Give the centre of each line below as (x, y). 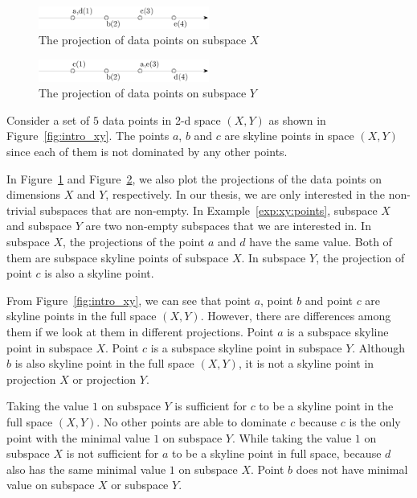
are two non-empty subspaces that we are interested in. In (228, 226)
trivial (22, 210)
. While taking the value (292, 437)
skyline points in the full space (82, 316)
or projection (104, 379)
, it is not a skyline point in (306, 363)
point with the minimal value (78, 437)
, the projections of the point (134, 241)
